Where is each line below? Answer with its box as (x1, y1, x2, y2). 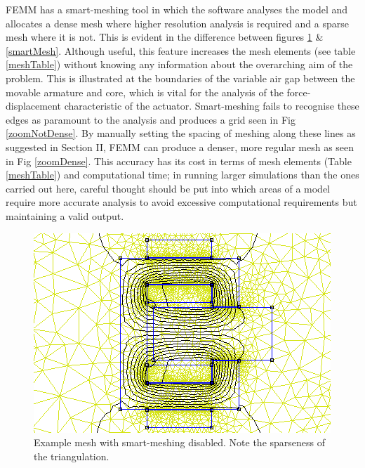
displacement (6, 98, 62, 113)
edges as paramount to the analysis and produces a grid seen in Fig (6, 112, 296, 126)
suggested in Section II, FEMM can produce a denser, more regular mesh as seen (6, 139, 354, 154)
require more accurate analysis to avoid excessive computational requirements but (6, 195, 357, 209)
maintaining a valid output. (6, 208, 124, 223)
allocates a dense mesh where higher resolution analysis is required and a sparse (6, 15, 349, 30)
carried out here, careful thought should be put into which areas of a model (6, 181, 330, 195)
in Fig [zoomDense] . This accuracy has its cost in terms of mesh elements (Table (6, 153, 352, 168)
